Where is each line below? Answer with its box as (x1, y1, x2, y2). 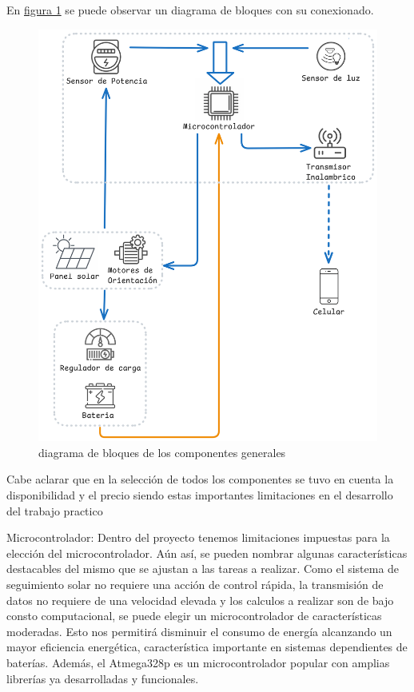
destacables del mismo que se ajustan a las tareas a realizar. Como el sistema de (6, 560, 400, 577)
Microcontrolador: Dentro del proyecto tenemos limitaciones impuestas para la (6, 529, 390, 546)
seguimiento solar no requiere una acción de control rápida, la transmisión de (6, 575, 384, 592)
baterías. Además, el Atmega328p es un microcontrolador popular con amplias (6, 654, 390, 670)
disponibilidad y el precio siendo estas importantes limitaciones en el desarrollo (6, 487, 393, 503)
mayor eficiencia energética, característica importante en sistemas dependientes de (6, 638, 408, 655)
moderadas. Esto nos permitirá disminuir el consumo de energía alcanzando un (6, 622, 392, 639)
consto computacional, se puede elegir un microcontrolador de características (6, 607, 382, 624)
